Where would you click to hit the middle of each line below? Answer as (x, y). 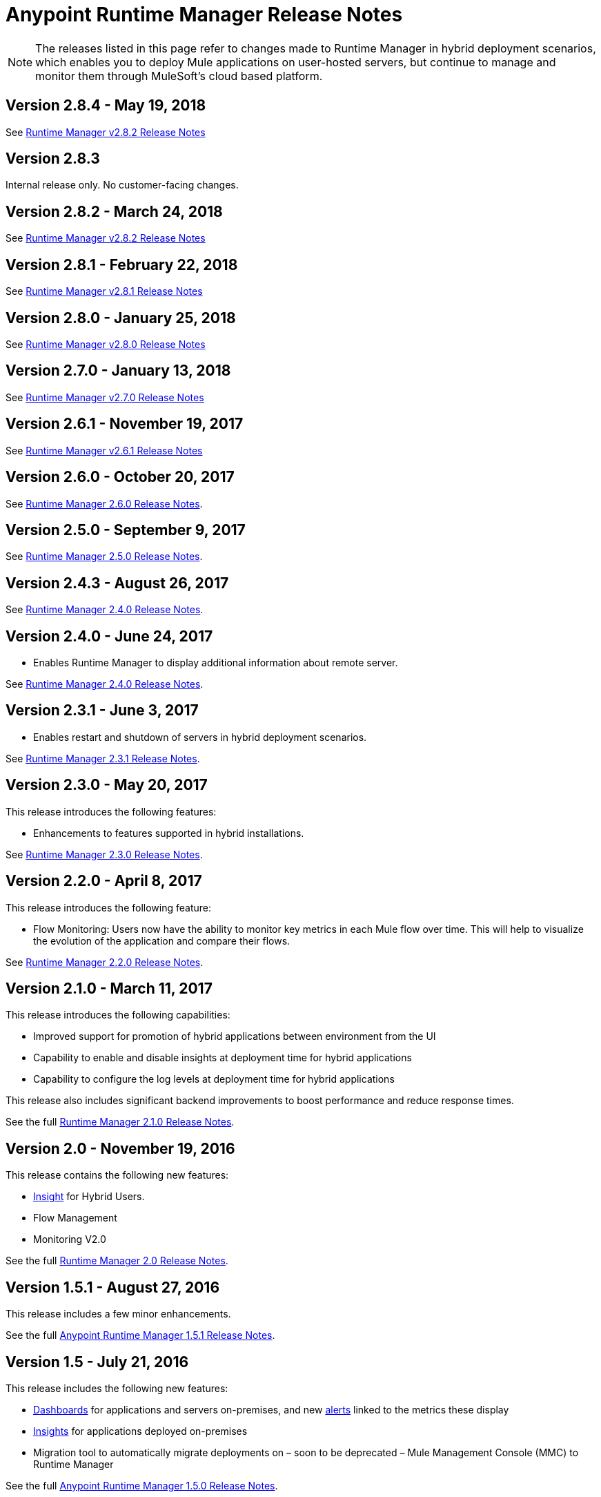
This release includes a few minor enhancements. (118, 1314)
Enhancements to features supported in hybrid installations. (169, 833)
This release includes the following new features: (117, 1388)
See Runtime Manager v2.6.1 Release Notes (104, 450)
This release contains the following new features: (117, 1175)
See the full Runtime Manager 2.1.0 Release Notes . (120, 1122)
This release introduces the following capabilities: (118, 1015)
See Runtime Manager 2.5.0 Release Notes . (104, 557)
